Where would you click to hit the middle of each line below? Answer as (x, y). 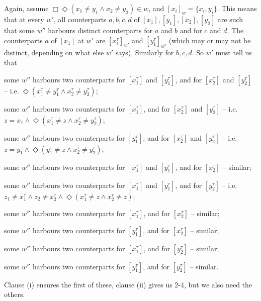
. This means (237, 8)
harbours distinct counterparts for (100, 30)
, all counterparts (80, 19)
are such (230, 19)
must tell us (234, 53)
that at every (24, 19)
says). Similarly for (145, 53)
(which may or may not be (210, 40)
